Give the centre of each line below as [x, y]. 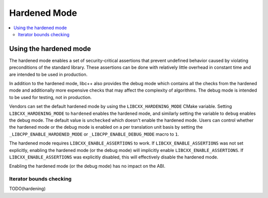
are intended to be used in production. [48, 74]
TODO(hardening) [27, 189]
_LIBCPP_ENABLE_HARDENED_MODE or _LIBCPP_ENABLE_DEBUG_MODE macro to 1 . [94, 134]
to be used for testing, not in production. [50, 97]
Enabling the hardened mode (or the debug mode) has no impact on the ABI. [87, 166]
